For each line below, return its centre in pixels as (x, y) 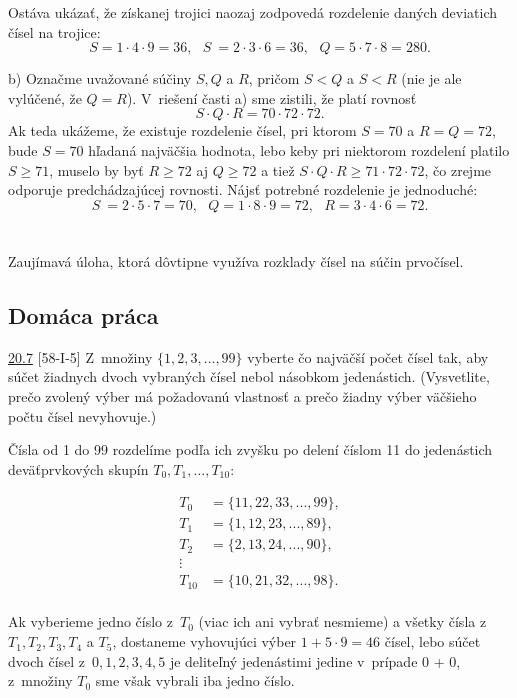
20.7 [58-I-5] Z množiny (80, 356)
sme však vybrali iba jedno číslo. (195, 680)
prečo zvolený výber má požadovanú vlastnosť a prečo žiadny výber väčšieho (242, 395)
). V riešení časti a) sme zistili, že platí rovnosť (271, 97)
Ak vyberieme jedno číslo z (90, 621)
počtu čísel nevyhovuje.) (82, 415)
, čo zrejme (458, 169)
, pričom (274, 78)
